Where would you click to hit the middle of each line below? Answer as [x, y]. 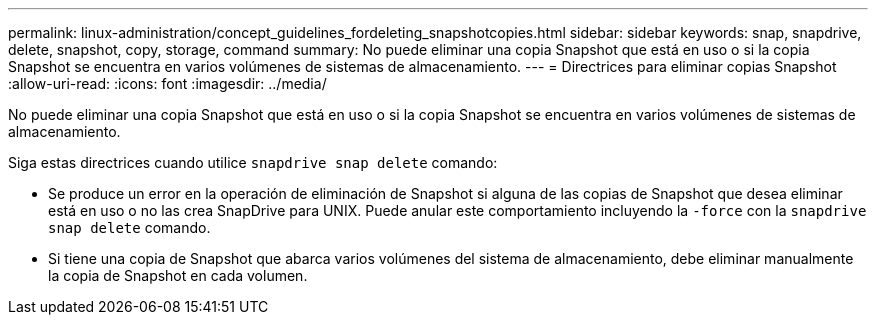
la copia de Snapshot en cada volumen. [178, 275]
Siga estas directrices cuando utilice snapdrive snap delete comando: [253, 162]
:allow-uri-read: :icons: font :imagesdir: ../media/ [167, 83]
